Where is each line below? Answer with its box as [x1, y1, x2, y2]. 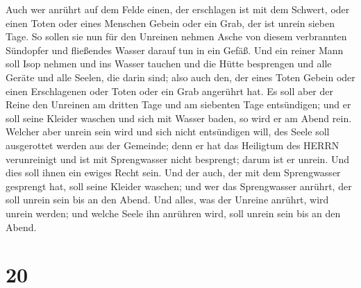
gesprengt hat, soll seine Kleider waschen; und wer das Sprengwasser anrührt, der [6, 178, 352, 193]
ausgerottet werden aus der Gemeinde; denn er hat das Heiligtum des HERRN [6, 137, 339, 152]
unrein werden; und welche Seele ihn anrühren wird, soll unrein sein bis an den [6, 205, 341, 220]
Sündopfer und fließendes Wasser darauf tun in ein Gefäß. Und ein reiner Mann [6, 42, 344, 57]
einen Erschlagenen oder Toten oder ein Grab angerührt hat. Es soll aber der [6, 83, 334, 98]
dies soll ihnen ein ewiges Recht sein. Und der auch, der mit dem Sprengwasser [6, 165, 341, 180]
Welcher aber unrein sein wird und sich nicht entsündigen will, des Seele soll [6, 124, 330, 139]
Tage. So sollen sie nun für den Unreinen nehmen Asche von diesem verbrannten [6, 29, 347, 44]
